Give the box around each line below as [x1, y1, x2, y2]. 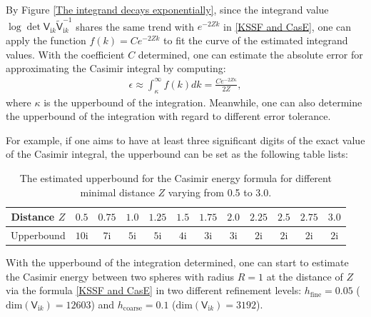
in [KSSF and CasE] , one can [223, 19, 352, 34]
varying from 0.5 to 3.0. [168, 184, 272, 199]
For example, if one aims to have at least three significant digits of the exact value [6, 132, 365, 147]
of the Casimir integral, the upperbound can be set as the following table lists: [6, 146, 349, 161]
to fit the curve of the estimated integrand [163, 32, 348, 47]
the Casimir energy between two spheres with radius [6, 268, 235, 283]
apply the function [6, 32, 86, 47]
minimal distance [80, 184, 155, 199]
